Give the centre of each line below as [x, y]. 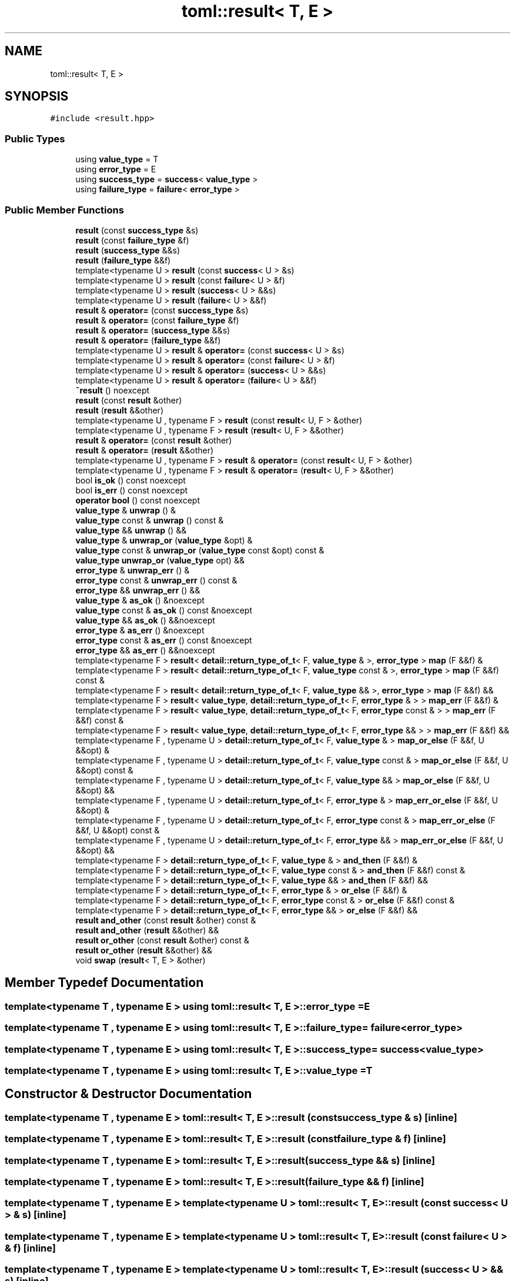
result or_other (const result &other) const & [162, 940]
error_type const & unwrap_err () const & [156, 580]
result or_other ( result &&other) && [144, 950]
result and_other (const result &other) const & [166, 920]
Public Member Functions [64, 210]
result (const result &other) [129, 400]
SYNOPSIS [37, 96]
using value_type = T [117, 159]
